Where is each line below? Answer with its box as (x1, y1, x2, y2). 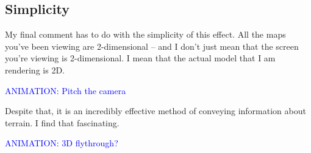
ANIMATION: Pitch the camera (5, 84, 126, 97)
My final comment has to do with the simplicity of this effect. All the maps (5, 28, 286, 41)
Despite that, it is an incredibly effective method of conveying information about (5, 104, 306, 117)
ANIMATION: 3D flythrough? (5, 137, 118, 149)
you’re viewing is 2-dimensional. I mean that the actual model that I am (5, 52, 276, 64)
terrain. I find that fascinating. (5, 116, 120, 129)
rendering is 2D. (5, 63, 65, 76)
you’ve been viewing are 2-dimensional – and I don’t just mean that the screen (5, 39, 299, 52)
